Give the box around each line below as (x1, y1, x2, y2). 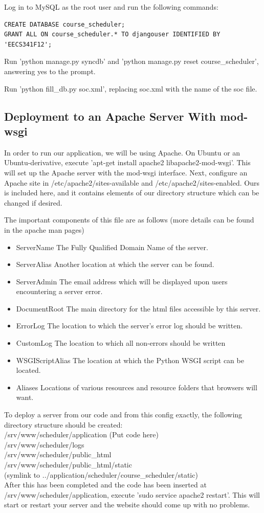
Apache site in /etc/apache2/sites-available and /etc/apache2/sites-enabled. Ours (4, 177, 259, 188)
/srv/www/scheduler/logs (4, 439, 84, 450)
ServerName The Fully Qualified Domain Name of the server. (16, 241, 208, 252)
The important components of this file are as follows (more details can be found (4, 214, 254, 225)
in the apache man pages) (4, 224, 84, 235)
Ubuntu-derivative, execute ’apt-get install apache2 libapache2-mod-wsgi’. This (4, 157, 251, 168)
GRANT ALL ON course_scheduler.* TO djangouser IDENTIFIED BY (4, 31, 221, 38)
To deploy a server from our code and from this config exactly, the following (4, 409, 243, 420)
